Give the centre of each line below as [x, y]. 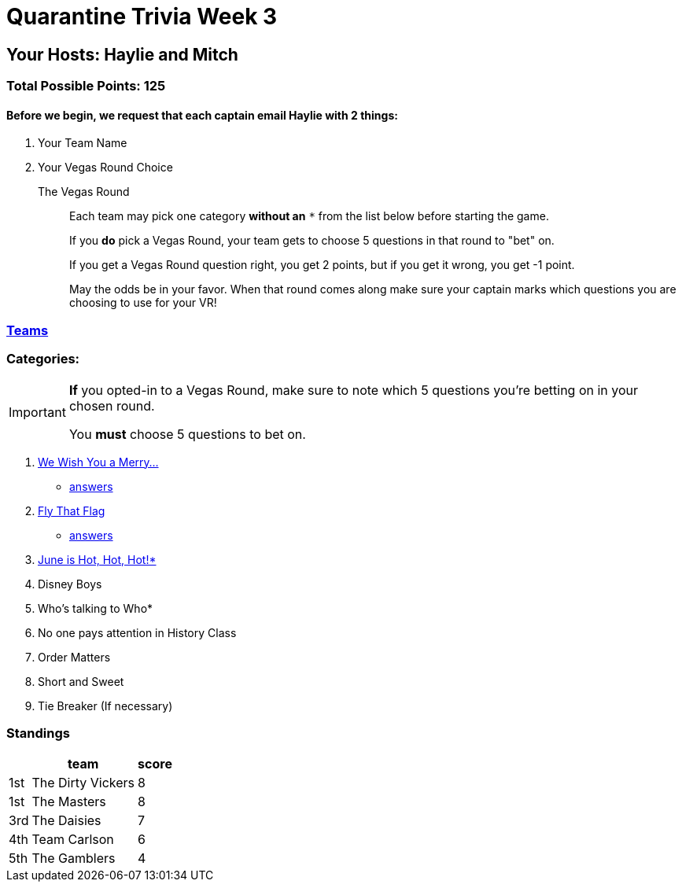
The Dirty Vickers [83, 783]
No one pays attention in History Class [137, 632]
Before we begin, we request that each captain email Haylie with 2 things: [202, 115]
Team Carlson [73, 840]
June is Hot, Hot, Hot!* [97, 559]
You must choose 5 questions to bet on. [187, 434]
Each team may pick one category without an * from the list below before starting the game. [309, 216]
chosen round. [112, 405]
